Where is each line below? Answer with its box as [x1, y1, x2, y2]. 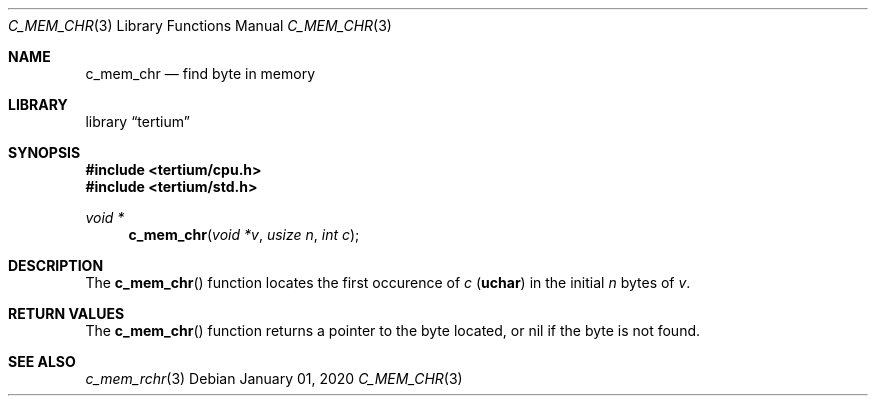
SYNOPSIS [8, 144, 81, 161]
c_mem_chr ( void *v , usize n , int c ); [128, 226, 360, 243]
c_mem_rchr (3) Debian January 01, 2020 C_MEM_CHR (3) [85, 370, 463, 387]
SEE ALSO [8, 353, 76, 370]
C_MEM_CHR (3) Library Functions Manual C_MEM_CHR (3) [8, 17, 392, 34]
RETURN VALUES [8, 305, 125, 322]
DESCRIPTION [8, 257, 104, 274]
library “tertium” [85, 113, 190, 130]
